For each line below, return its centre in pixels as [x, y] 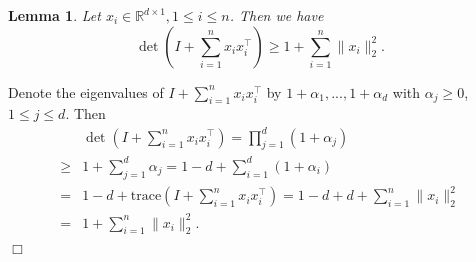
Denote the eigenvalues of [86, 91]
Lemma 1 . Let [54, 15]
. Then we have [276, 15]
